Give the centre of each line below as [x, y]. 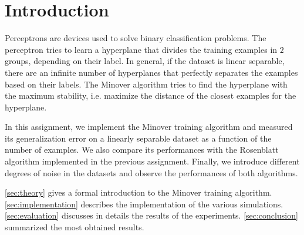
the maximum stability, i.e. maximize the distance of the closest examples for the [151, 95]
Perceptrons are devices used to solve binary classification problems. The [136, 38]
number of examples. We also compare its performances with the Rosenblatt [142, 150]
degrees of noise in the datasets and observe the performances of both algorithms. [151, 172]
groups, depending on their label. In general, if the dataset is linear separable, [145, 61]
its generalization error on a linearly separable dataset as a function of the [138, 138]
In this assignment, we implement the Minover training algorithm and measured [149, 127]
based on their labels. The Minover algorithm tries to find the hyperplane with [146, 84]
